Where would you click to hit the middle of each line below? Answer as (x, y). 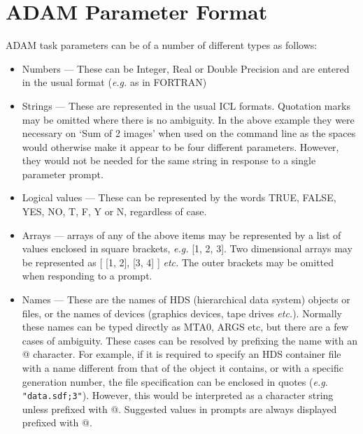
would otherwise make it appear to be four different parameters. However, (180, 146)
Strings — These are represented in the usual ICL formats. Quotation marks (186, 105)
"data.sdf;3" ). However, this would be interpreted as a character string (178, 395)
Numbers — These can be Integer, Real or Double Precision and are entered (186, 68)
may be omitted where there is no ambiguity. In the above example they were (188, 119)
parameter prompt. (63, 174)
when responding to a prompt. (87, 276)
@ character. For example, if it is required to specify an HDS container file (181, 354)
